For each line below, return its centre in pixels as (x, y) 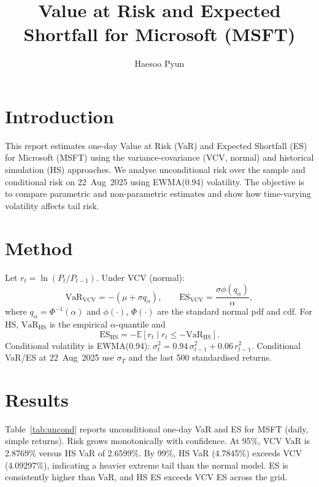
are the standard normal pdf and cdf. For (235, 311)
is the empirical (79, 324)
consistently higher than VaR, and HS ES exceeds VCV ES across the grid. (146, 477)
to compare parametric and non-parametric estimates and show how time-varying (158, 194)
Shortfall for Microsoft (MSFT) (159, 34)
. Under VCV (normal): (140, 277)
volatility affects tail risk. (52, 205)
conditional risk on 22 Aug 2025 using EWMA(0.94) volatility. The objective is (155, 181)
